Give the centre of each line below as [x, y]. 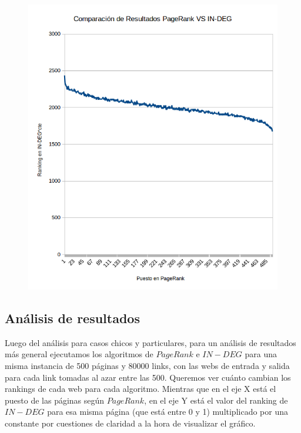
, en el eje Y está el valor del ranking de [216, 400]
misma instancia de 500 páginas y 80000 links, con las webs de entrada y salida [147, 365]
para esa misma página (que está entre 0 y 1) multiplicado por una [168, 412]
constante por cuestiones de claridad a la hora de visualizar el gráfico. [130, 423]
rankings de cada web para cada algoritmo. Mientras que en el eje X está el [141, 389]
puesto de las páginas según [55, 400]
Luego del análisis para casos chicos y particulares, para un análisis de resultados [150, 342]
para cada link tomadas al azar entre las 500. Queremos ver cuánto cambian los [148, 377]
